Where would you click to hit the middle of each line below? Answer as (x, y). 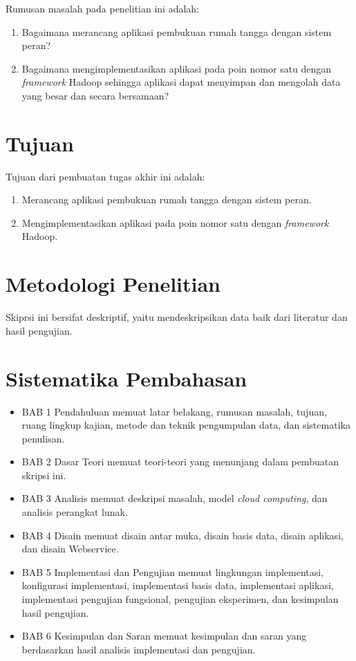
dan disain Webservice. (70, 549)
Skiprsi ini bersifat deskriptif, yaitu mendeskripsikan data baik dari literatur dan (177, 317)
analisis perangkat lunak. (75, 512)
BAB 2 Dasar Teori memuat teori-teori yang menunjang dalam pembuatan (180, 462)
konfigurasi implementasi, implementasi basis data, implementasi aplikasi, (178, 585)
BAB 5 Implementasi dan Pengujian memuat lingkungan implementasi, (173, 571)
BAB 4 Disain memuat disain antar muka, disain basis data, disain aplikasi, (182, 535)
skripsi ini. (44, 475)
